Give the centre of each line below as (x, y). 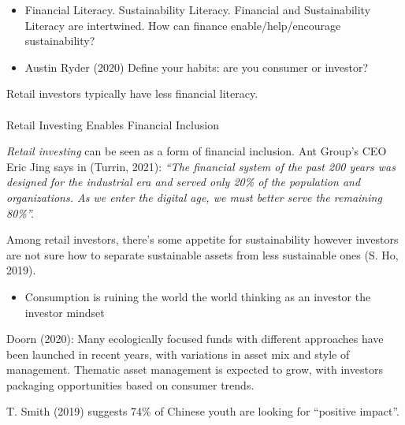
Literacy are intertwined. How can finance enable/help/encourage (183, 25)
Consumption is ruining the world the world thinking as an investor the (198, 296)
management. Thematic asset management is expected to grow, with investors (195, 369)
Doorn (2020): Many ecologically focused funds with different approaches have (195, 339)
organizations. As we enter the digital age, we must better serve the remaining (194, 197)
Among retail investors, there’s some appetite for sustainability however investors (202, 239)
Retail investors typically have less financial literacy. (132, 93)
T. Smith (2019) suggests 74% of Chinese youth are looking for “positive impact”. (203, 411)
